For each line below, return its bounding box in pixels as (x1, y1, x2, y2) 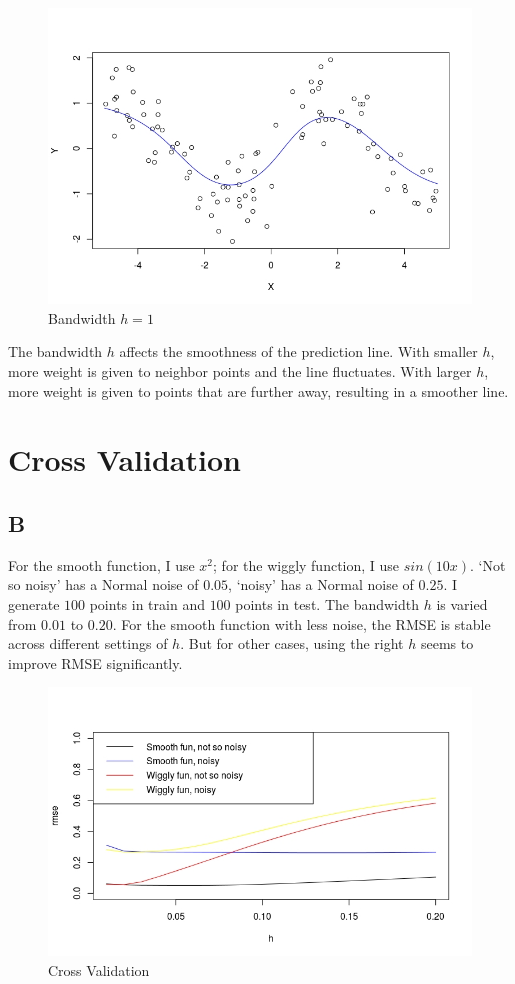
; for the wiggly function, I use (213, 554, 400, 575)
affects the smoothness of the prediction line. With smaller (119, 341, 478, 362)
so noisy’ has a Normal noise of (8, 574, 199, 595)
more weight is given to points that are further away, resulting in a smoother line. (8, 380, 509, 401)
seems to (420, 633, 474, 654)
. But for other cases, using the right (180, 633, 404, 654)
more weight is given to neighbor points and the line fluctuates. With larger (8, 361, 472, 382)
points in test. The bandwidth (235, 593, 420, 614)
